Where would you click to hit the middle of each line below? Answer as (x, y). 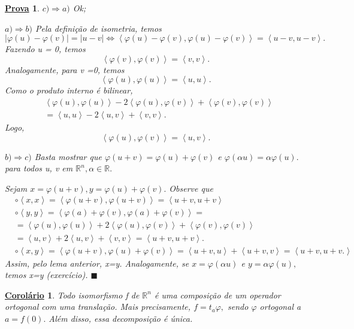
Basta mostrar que (68, 156)
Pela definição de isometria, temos (99, 28)
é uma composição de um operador (217, 295)
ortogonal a (280, 307)
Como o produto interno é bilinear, (69, 90)
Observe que (191, 188)
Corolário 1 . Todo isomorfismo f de (72, 295)
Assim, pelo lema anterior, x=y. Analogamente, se (97, 263)
